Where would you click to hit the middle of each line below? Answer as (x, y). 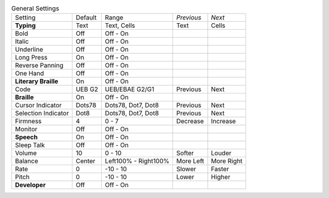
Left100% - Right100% (137, 161)
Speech (26, 137)
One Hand (30, 73)
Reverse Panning (39, 66)
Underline (29, 50)
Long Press (31, 58)
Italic (22, 41)
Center (86, 161)
